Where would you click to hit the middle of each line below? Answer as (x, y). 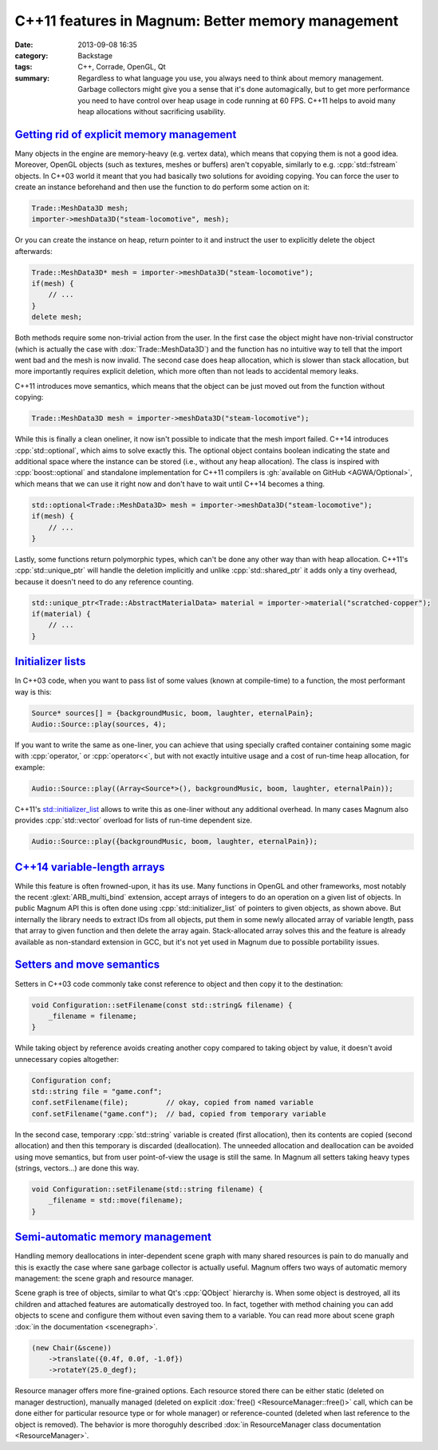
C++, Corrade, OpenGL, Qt (122, 67)
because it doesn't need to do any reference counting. (104, 581)
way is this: (33, 691)
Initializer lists (50, 662)
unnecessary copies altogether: (67, 1059)
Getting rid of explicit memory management (126, 135)
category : (32, 55)
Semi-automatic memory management (113, 1237)
